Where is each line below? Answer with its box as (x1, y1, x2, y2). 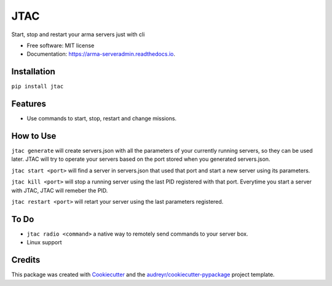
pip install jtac (11, 83, 64, 90)
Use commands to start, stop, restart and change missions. (26, 115, 177, 122)
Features (11, 99, 46, 109)
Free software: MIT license (26, 42, 95, 49)
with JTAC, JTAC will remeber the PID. (11, 187, 108, 194)
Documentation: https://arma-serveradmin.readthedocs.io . (26, 50, 175, 58)
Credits (11, 255, 41, 265)
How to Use (11, 131, 57, 141)
